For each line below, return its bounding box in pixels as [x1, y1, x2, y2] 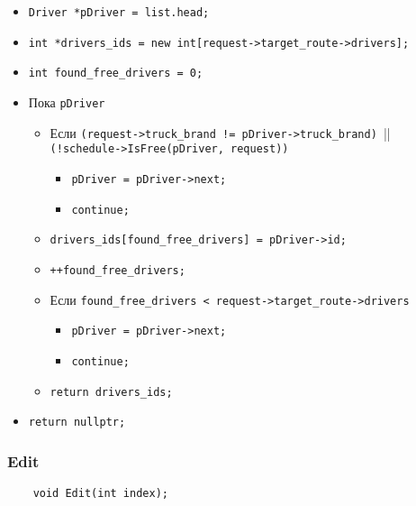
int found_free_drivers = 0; [28, 67, 203, 80]
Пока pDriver [28, 92, 105, 111]
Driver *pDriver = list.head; [28, 6, 210, 19]
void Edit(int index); [32, 487, 168, 501]
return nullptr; [28, 416, 126, 429]
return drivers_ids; [50, 385, 173, 399]
